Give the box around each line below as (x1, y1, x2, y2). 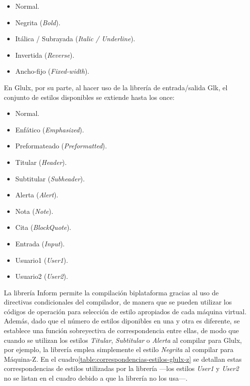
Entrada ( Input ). (15, 238, 65, 248)
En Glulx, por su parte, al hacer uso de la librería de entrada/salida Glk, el (4, 82, 228, 92)
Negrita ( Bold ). (15, 17, 61, 27)
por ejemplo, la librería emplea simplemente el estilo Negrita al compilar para (4, 344, 234, 354)
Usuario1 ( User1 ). (15, 255, 68, 265)
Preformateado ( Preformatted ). (15, 141, 107, 151)
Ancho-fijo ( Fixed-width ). (15, 66, 90, 76)
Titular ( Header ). (15, 157, 67, 167)
